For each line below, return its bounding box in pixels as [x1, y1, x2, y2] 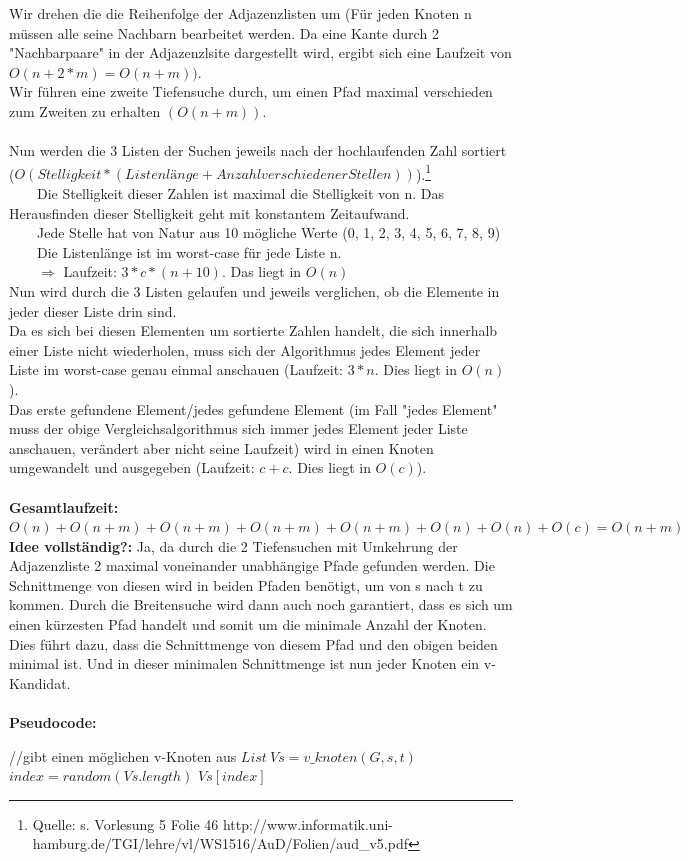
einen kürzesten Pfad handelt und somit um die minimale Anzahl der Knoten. [9, 614, 487, 635]
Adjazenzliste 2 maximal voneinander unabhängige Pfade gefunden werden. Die [9, 555, 495, 576]
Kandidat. [9, 672, 71, 693]
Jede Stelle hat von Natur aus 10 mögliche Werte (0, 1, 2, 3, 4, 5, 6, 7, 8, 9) [36, 222, 501, 243]
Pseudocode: [9, 712, 97, 733]
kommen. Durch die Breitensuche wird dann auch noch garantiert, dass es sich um [9, 594, 513, 615]
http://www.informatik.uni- [222, 813, 393, 834]
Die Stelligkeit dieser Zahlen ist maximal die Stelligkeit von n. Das [36, 183, 445, 203]
